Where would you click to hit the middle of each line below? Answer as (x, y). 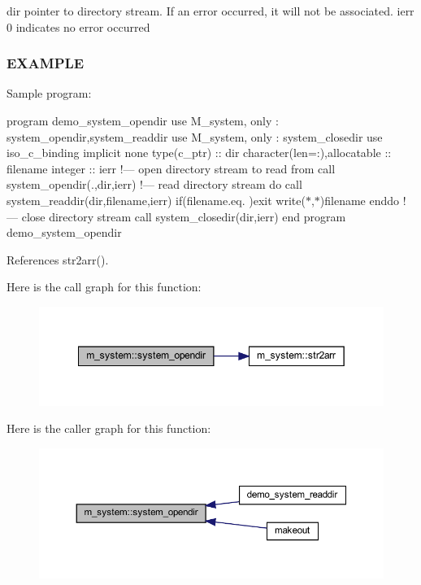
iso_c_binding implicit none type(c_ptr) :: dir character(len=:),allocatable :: (199, 153)
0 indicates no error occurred (78, 26)
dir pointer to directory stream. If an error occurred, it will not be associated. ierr (210, 11)
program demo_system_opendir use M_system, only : (143, 120)
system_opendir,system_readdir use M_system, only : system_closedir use (195, 136)
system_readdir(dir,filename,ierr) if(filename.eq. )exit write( (156, 200)
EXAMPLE (46, 63)
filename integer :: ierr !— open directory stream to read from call (171, 168)
